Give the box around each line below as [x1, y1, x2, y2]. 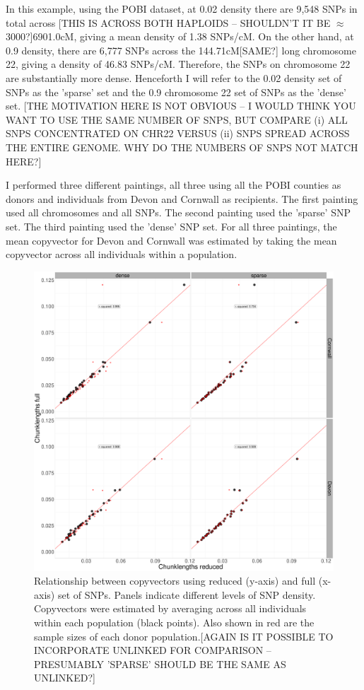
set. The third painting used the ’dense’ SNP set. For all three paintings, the [6, 218, 337, 233]
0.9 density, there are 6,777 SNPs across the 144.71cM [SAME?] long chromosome [6, 42, 356, 57]
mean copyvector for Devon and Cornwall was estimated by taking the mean [6, 233, 337, 247]
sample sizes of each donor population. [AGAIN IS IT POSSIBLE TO [34, 628, 334, 643]
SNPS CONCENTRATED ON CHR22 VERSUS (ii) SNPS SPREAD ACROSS [6, 126, 350, 141]
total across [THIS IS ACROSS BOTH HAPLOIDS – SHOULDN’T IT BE [6, 15, 331, 30]
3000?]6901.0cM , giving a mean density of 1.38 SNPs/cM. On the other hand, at [6, 29, 354, 44]
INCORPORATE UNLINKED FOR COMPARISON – [34, 643, 271, 657]
